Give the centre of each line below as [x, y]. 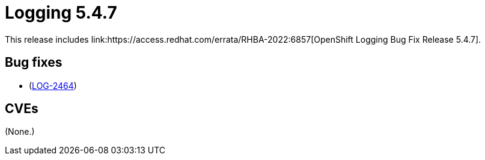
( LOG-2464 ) [53, 85]
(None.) [20, 132]
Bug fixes [34, 63]
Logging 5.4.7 [61, 13]
